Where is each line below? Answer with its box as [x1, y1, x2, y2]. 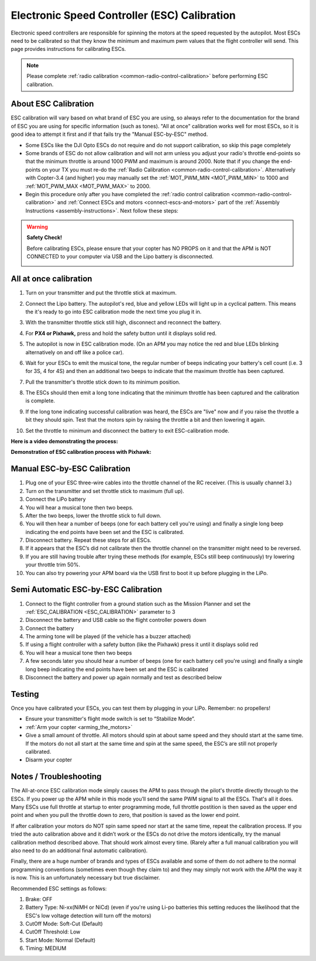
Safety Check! [26, 234, 63, 241]
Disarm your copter [25, 756, 73, 764]
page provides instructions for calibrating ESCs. [11, 46, 126, 53]
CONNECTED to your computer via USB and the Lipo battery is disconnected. [26, 253, 214, 260]
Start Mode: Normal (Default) [25, 936, 96, 943]
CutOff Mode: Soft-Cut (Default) [25, 920, 103, 928]
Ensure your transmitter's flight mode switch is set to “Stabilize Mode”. [25, 715, 195, 723]
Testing [11, 689, 39, 699]
